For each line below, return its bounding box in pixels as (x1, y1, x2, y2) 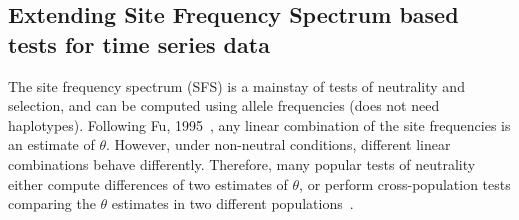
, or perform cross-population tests (299, 173, 511, 194)
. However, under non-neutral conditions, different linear (106, 134, 451, 155)
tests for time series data (8, 28, 270, 59)
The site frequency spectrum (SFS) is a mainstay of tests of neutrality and (8, 75, 465, 96)
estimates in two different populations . (111, 193, 354, 214)
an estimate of (8, 134, 95, 155)
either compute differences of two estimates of (8, 173, 288, 194)
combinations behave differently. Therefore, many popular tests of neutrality (8, 153, 476, 174)
